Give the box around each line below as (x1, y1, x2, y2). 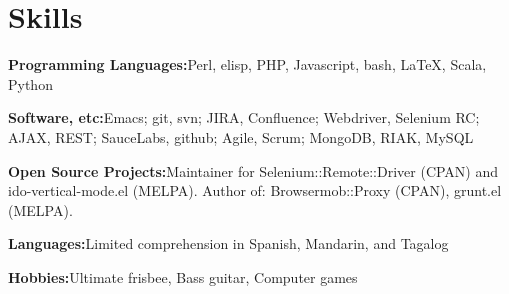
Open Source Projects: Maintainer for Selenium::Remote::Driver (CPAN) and (8, 160, 499, 181)
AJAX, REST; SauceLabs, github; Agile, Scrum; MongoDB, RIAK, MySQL (8, 126, 474, 147)
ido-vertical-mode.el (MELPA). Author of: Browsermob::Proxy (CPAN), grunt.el (8, 180, 502, 201)
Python (8, 73, 53, 94)
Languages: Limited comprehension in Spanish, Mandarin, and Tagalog (8, 233, 449, 254)
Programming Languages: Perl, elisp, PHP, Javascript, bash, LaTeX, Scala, (8, 54, 487, 75)
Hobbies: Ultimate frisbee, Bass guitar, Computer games (8, 266, 358, 287)
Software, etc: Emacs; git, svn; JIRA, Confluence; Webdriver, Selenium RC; (8, 107, 480, 128)
